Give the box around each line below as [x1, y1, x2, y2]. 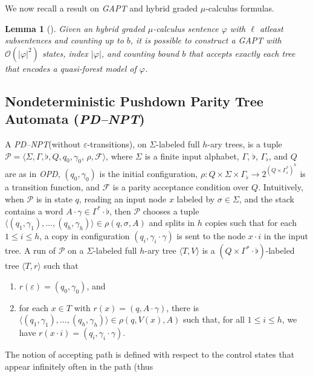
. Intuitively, [258, 181, 303, 193]
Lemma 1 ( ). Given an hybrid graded [5, 22, 145, 34]
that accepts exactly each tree [189, 47, 295, 59]
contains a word [5, 204, 63, 217]
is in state [36, 193, 73, 205]
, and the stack [239, 193, 294, 205]
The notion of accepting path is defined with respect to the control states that [5, 348, 295, 361]
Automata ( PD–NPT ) [5, 109, 145, 128]
